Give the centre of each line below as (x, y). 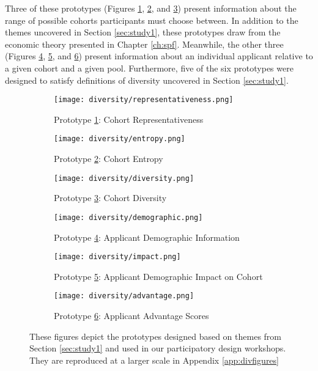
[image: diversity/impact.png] (117, 257)
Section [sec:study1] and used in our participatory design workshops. (158, 348)
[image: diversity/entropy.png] (120, 139)
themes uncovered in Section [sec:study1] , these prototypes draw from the (143, 32)
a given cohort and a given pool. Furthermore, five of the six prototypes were (149, 68)
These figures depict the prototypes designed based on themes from (155, 336)
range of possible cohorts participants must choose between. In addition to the (152, 20)
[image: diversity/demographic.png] (128, 217)
